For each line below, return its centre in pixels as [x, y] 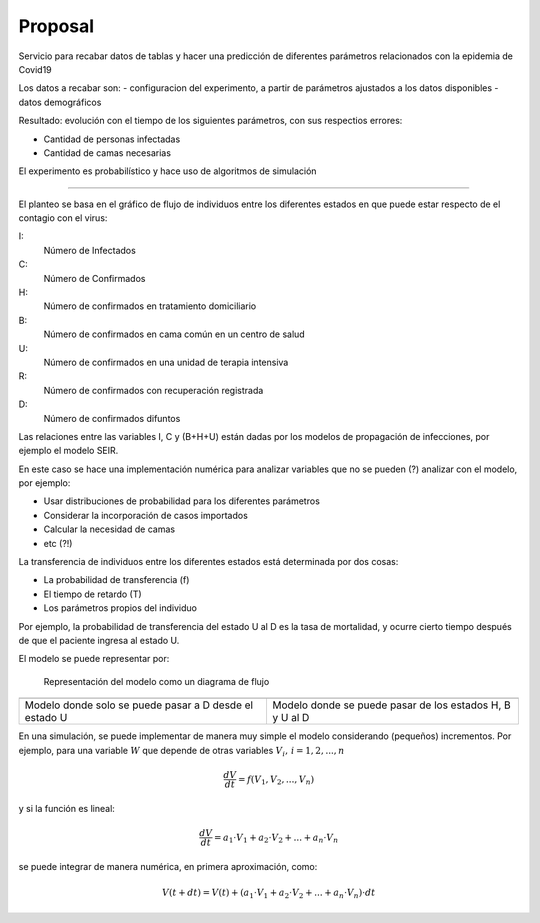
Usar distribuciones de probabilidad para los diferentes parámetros [181, 501]
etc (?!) [58, 543]
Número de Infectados [90, 250]
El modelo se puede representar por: [94, 659]
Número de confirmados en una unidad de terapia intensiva [166, 362]
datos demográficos [60, 102]
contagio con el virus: [63, 218]
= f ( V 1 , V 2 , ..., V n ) [276, 780]
